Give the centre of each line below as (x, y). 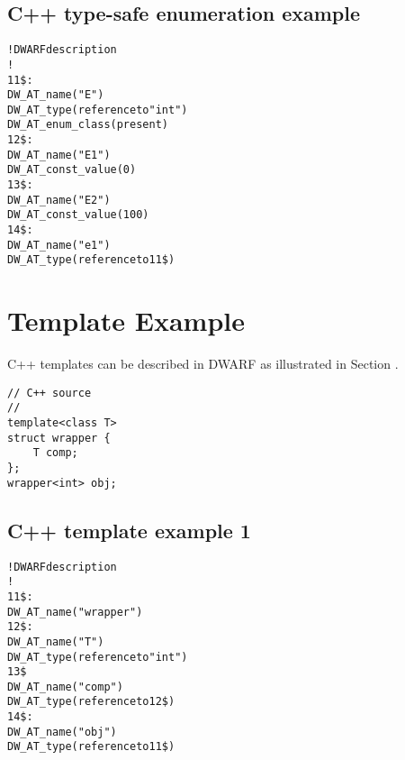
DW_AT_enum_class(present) (88, 125)
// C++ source (49, 393)
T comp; (55, 453)
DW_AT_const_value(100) (78, 215)
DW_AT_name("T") (56, 641)
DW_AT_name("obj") (62, 732)
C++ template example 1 (129, 530)
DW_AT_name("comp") (65, 687)
